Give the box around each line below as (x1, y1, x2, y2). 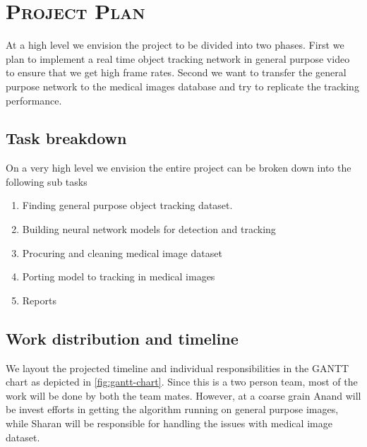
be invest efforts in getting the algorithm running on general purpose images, (6, 402, 339, 417)
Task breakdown (6, 127, 127, 149)
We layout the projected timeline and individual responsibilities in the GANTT (6, 360, 349, 375)
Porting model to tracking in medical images (22, 269, 215, 284)
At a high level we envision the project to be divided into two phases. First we (6, 37, 344, 52)
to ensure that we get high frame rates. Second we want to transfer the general (6, 65, 347, 80)
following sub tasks (6, 174, 88, 189)
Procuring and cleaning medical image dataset (22, 245, 222, 260)
